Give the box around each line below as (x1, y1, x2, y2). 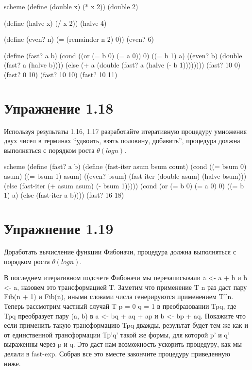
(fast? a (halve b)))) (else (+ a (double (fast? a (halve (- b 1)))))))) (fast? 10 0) (4, 60, 241, 70)
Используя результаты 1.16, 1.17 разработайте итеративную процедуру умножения (4, 126, 247, 136)
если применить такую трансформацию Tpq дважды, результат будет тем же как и (4, 320, 248, 330)
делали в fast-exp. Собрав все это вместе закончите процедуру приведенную (4, 348, 231, 358)
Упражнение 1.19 (4, 219, 114, 238)
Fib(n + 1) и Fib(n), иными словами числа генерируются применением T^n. (4, 291, 234, 302)
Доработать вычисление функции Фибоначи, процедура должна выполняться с (4, 246, 236, 256)
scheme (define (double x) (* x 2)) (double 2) (4, 1, 138, 11)
